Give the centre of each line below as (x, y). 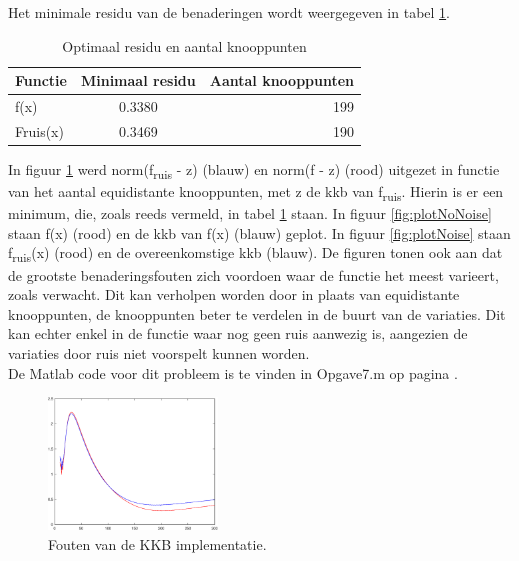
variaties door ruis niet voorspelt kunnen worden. (159, 352)
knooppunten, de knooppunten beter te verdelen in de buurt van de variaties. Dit (257, 313)
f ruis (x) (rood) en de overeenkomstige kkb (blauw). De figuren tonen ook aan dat (255, 254)
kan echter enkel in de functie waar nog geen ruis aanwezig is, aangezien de (238, 333)
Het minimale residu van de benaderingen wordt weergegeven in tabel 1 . (229, 12)
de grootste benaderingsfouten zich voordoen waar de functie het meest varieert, (253, 274)
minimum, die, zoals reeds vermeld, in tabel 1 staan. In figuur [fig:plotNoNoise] (250, 213)
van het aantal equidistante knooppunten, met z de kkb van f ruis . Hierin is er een (256, 192)
